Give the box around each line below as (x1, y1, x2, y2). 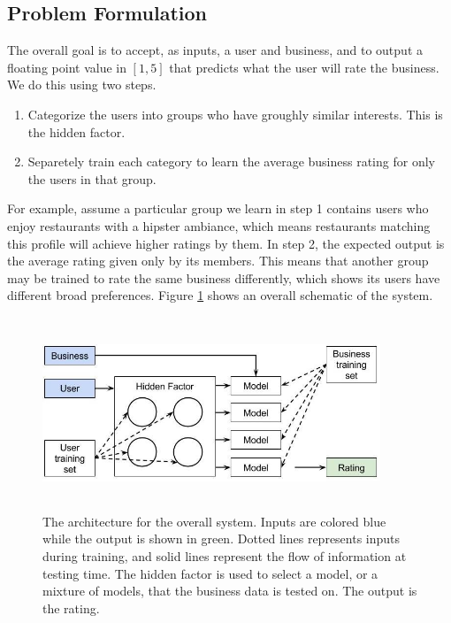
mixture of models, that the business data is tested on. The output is (42, 581, 417, 600)
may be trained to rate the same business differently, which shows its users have (7, 268, 440, 287)
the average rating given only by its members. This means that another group (7, 251, 429, 270)
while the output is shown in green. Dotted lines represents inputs (42, 529, 401, 548)
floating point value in (7, 58, 126, 76)
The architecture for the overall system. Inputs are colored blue (42, 511, 386, 530)
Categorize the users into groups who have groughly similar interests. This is (27, 104, 443, 123)
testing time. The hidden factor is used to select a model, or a (42, 564, 378, 582)
